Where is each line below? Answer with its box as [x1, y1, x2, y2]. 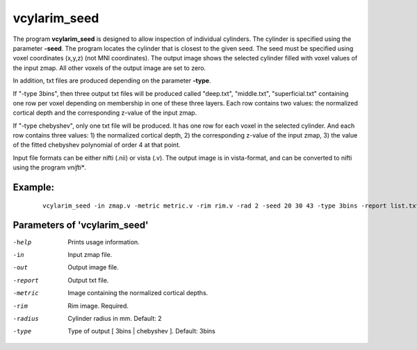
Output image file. [67, 263, 120, 272]
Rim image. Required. [67, 301, 129, 310]
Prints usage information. [67, 237, 140, 246]
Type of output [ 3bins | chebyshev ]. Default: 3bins [67, 327, 215, 335]
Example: [13, 181, 55, 194]
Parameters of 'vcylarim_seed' [13, 219, 149, 231]
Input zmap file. [67, 250, 113, 258]
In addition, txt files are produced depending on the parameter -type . [13, 76, 211, 85]
